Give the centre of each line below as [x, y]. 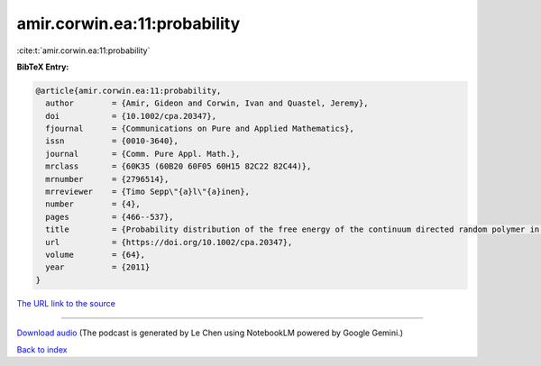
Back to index [42, 349]
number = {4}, [93, 204]
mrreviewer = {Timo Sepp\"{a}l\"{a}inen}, [147, 192]
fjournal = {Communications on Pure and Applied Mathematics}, [200, 129]
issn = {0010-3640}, [112, 141]
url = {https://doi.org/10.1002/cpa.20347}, [169, 242]
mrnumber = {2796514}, [107, 179]
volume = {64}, [96, 255]
